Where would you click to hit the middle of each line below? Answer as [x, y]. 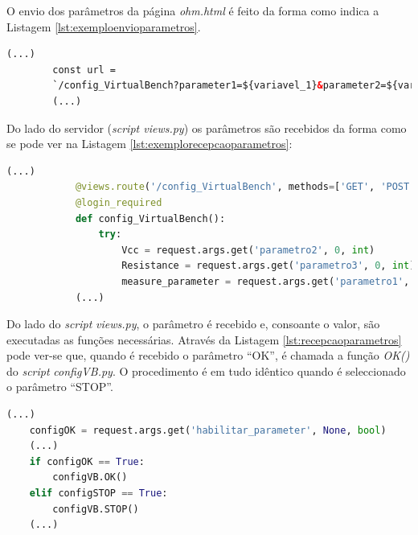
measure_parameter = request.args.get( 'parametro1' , [266, 281]
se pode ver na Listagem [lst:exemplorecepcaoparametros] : [150, 144]
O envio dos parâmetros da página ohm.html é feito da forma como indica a [193, 10]
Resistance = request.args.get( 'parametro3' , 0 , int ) [268, 266]
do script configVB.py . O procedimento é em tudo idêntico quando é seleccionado [206, 370]
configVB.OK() [90, 477]
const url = [84, 70]
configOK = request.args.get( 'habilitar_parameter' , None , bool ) [208, 430]
